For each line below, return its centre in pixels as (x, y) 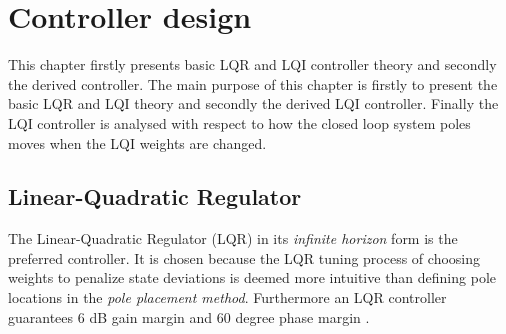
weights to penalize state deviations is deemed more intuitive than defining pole (252, 277)
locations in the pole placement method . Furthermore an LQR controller (227, 297)
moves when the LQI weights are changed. (137, 142)
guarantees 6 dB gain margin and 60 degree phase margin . (189, 316)
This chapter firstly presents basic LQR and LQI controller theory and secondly (252, 64)
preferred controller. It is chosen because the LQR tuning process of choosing (244, 257)
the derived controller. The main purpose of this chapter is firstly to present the (253, 83)
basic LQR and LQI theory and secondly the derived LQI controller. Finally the (253, 103)
